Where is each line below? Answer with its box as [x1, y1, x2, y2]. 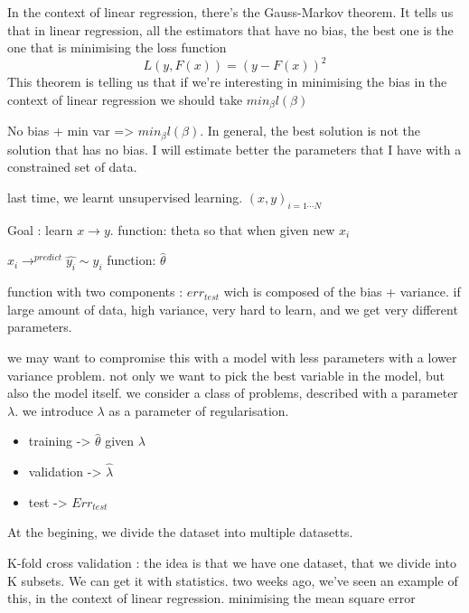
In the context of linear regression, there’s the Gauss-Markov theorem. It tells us [7, 3, 454, 21]
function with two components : [7, 282, 183, 301]
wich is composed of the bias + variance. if [223, 282, 461, 301]
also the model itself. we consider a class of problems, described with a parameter [7, 383, 458, 402]
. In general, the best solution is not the [200, 121, 420, 140]
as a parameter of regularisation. [108, 401, 289, 420]
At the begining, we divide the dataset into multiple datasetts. [7, 523, 353, 542]
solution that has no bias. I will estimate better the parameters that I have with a [7, 139, 462, 158]
